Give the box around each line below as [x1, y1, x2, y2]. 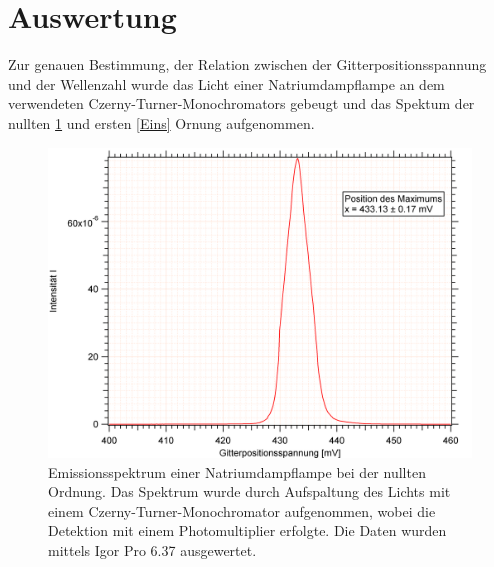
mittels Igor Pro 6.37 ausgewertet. [48, 540, 257, 561]
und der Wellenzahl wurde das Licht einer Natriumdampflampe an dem [8, 73, 445, 94]
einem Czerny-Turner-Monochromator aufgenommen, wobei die [48, 500, 436, 521]
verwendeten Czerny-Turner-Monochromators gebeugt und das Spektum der [8, 93, 475, 114]
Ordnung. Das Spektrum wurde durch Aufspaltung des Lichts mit [48, 481, 451, 502]
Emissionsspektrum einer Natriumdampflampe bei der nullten [48, 461, 426, 482]
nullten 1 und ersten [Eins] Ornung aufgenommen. [8, 112, 315, 133]
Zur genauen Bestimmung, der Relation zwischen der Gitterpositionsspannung [8, 54, 487, 75]
